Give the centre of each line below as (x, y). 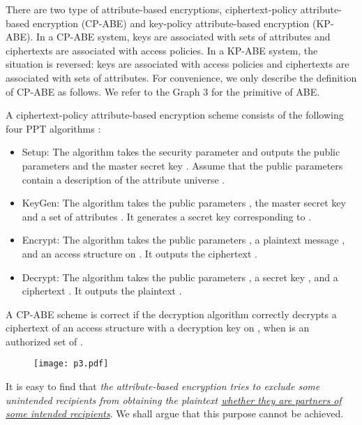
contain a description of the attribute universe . (123, 179)
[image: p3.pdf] (71, 364)
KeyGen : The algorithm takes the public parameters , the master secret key (184, 203)
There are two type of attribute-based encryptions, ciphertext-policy (152, 9)
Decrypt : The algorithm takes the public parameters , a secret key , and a (180, 277)
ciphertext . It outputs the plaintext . (102, 291)
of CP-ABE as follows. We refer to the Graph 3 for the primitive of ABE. (163, 91)
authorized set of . (44, 341)
